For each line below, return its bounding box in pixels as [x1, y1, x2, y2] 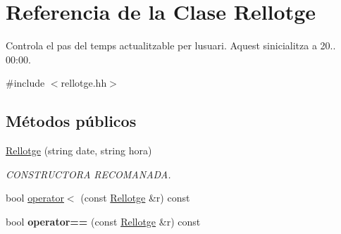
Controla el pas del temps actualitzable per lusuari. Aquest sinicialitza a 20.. [6, 38, 336, 53]
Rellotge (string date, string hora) [6, 143, 152, 158]
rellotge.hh [61, 75, 107, 90]
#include [6, 75, 45, 90]
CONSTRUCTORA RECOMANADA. [6, 166, 171, 181]
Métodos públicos [6, 110, 137, 132]
